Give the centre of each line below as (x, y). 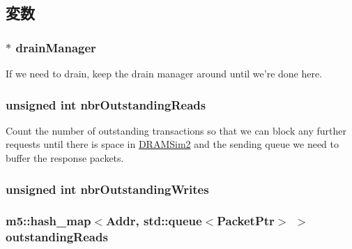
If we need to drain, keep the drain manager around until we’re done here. (164, 73)
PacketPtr (246, 221)
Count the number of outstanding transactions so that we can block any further (176, 130)
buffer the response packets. (65, 158)
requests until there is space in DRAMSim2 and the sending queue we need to (173, 144)
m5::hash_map (48, 221)
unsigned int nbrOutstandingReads (106, 104)
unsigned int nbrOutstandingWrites (107, 189)
